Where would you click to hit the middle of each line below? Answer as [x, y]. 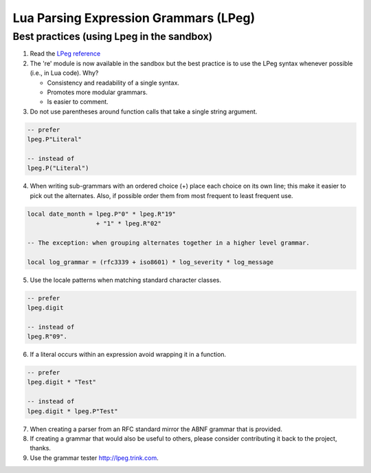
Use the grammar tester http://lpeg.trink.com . [94, 458]
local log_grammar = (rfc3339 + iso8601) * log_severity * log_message [150, 262]
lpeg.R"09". [47, 337]
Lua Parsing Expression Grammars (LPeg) [134, 18]
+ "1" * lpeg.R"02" [128, 224]
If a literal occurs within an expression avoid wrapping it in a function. [128, 355]
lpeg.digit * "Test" [61, 382]
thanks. [41, 448]
